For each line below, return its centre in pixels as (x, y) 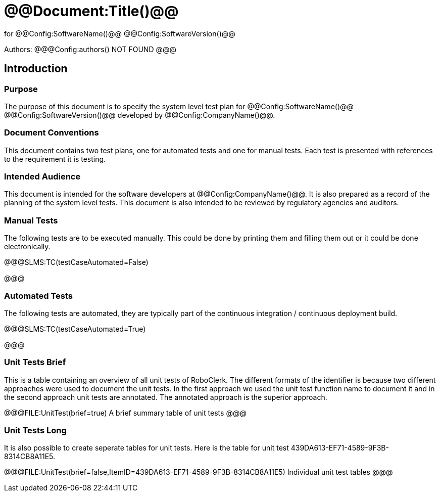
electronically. (27, 247)
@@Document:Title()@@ (91, 11)
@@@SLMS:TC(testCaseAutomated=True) (75, 329)
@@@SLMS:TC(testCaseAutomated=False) (76, 262)
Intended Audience (42, 177)
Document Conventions (52, 133)
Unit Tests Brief (35, 362)
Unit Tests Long (35, 431)
